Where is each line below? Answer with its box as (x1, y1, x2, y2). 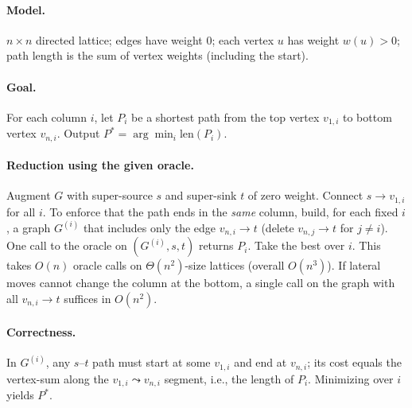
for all (6, 203, 36, 220)
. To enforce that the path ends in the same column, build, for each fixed (42, 203, 398, 220)
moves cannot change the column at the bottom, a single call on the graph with (6, 274, 395, 291)
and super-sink (165, 187, 237, 204)
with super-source (66, 187, 153, 204)
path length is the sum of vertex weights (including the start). (6, 47, 309, 64)
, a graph (6, 219, 51, 235)
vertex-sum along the (6, 370, 109, 387)
